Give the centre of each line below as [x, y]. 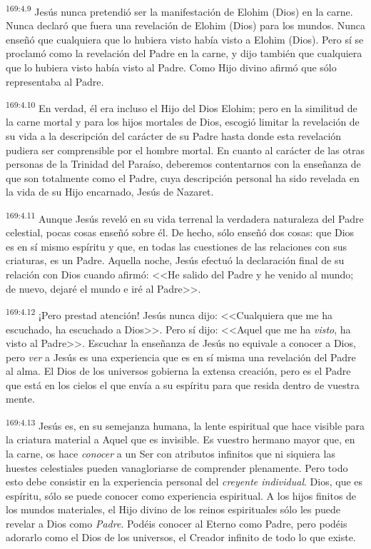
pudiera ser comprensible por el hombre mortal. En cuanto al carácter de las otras [185, 150]
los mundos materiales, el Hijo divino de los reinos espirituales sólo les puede [173, 509]
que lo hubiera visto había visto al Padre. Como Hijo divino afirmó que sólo [171, 67]
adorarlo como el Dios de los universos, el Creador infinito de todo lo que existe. [181, 537]
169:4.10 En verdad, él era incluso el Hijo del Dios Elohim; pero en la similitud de [182, 107]
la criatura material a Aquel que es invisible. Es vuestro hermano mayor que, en [181, 439]
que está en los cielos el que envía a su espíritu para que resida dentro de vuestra [183, 384]
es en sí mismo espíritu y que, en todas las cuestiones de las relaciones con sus [177, 246]
